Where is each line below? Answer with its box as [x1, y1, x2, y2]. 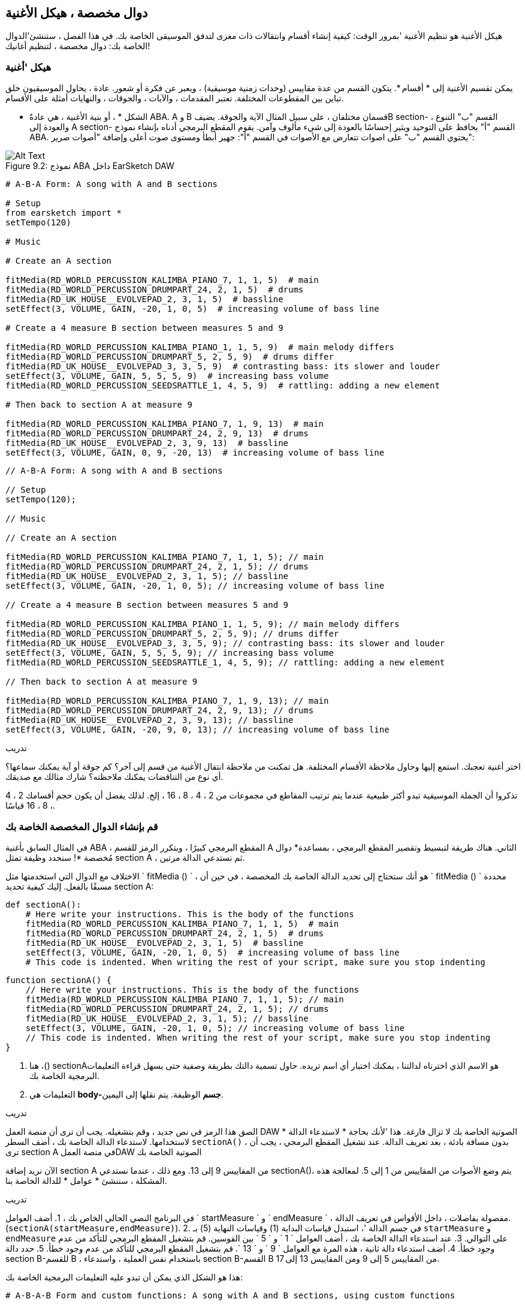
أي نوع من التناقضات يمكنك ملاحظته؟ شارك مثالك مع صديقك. [5, 771, 224, 782]
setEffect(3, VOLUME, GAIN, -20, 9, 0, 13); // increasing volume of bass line [5, 725, 390, 735]
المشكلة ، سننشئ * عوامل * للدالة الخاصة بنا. [5, 1175, 167, 1186]
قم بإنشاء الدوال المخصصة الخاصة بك [5, 820, 158, 833]
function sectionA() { [5, 975, 112, 985]
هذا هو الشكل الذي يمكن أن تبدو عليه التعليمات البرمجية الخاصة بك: [5, 1271, 243, 1282]
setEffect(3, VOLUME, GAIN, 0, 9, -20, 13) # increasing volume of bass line [5, 448, 385, 458]
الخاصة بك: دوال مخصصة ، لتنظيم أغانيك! [5, 41, 150, 52]
